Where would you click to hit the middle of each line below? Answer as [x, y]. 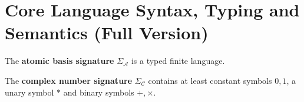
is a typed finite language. [178, 61]
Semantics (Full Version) [107, 33]
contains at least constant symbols [210, 80]
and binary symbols [99, 92]
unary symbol [29, 92]
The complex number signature [69, 80]
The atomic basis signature [60, 61]
